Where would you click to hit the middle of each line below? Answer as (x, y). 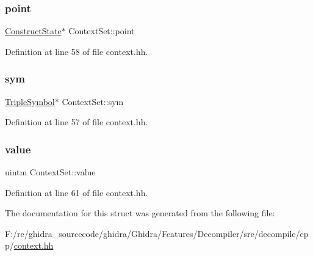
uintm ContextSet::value (50, 172)
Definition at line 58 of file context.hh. (77, 51)
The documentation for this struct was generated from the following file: (140, 213)
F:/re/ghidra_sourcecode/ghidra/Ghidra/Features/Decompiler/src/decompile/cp (157, 233)
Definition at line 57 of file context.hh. (77, 122)
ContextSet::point (102, 31)
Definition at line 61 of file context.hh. (77, 192)
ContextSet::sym (93, 101)
